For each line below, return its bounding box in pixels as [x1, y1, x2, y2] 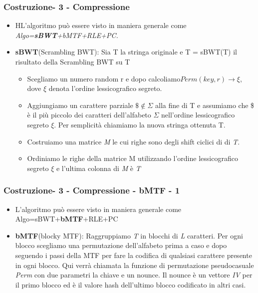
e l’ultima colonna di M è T [56, 162, 141, 173]
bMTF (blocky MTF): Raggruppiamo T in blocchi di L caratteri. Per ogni [15, 230, 243, 240]
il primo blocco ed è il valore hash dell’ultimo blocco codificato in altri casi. [15, 279, 246, 289]
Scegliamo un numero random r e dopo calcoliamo [27, 73, 181, 83]
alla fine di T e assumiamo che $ [155, 99, 255, 110]
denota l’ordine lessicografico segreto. [48, 83, 162, 93]
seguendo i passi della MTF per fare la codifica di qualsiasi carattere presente [15, 249, 252, 260]
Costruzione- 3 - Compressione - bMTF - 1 [3, 184, 180, 196]
